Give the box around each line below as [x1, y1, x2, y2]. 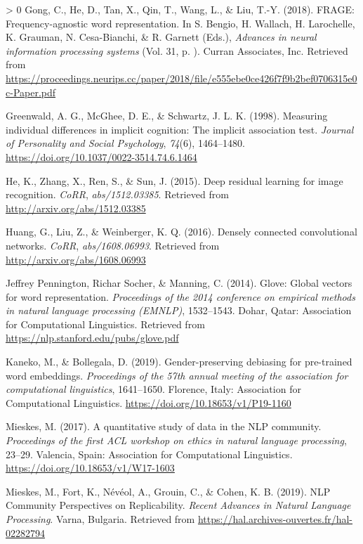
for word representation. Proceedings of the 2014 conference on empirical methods [6, 289, 355, 304]
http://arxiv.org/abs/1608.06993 [6, 252, 146, 266]
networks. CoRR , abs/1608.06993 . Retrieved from [6, 238, 220, 252]
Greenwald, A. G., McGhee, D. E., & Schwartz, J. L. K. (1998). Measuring [6, 108, 328, 123]
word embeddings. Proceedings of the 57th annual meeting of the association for [6, 368, 348, 382]
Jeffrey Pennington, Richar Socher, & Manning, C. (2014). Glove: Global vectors [6, 276, 352, 290]
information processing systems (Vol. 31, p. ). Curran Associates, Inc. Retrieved [6, 43, 348, 58]
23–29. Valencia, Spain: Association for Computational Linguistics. [6, 446, 293, 461]
